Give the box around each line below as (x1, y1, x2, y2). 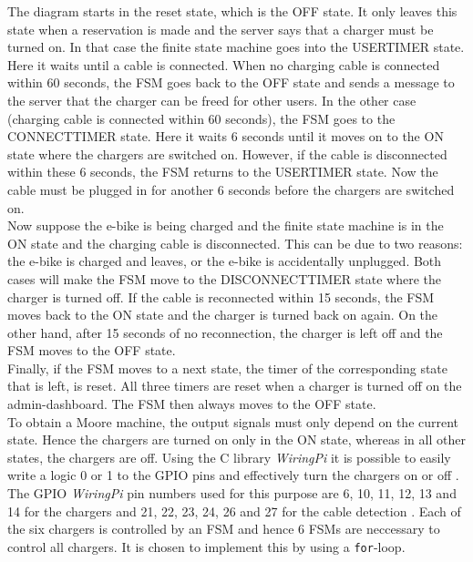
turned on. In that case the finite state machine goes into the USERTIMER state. (7, 37, 465, 56)
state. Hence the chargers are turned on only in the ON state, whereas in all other (7, 430, 466, 449)
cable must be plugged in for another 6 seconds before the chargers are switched (7, 179, 455, 199)
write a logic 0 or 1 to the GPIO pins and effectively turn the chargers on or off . (7, 465, 459, 485)
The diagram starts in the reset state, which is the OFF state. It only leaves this (7, 2, 458, 20)
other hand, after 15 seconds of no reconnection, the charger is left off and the (7, 322, 443, 342)
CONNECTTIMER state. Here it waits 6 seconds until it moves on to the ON (7, 127, 444, 146)
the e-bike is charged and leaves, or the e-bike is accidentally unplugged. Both (7, 251, 442, 271)
